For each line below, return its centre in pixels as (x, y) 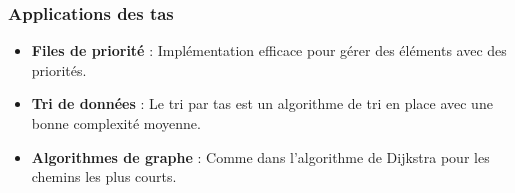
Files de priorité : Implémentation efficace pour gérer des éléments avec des (269, 50)
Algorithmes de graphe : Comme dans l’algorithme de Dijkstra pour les (260, 156)
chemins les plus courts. (104, 176)
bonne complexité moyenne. (116, 123)
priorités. (59, 69)
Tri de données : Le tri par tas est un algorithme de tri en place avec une (262, 103)
